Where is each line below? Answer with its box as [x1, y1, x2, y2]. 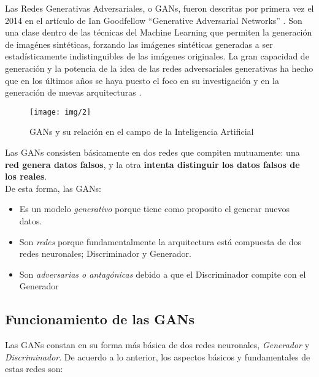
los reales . [5, 170, 47, 183]
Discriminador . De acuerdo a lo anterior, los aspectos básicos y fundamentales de [5, 350, 310, 363]
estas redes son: [5, 362, 63, 375]
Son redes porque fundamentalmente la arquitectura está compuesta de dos [19, 235, 301, 248]
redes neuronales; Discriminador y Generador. [19, 247, 191, 260]
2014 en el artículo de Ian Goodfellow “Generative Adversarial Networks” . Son [5, 13, 302, 26]
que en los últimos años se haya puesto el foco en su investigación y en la [5, 74, 279, 86]
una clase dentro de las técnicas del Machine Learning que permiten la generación [5, 26, 312, 39]
